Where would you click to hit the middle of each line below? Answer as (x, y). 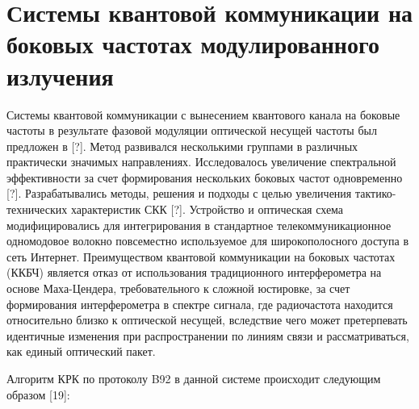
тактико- (375, 193)
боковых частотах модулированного (193, 44)
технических (37, 209)
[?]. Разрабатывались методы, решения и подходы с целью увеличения (179, 193)
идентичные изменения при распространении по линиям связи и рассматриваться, (208, 335)
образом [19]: (38, 394)
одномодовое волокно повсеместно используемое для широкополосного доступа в (208, 241)
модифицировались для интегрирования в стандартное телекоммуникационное (199, 225)
